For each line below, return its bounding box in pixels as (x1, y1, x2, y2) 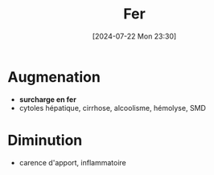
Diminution (7, 131, 83, 149)
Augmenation (7, 67, 101, 86)
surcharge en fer (19, 94, 77, 104)
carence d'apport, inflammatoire (19, 157, 126, 167)
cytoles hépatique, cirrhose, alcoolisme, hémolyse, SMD (19, 103, 207, 112)
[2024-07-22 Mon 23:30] (92, 31, 177, 41)
